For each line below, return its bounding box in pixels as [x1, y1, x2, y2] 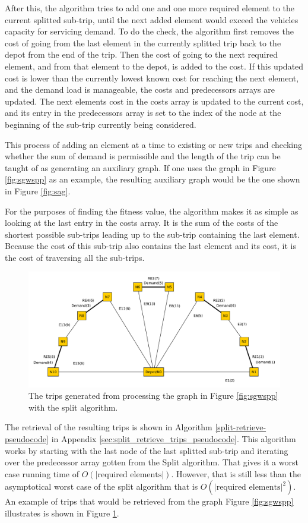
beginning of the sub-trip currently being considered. [5, 118, 196, 130]
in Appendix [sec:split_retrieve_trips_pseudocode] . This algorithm [51, 433, 296, 445]
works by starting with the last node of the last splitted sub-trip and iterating [5, 444, 288, 456]
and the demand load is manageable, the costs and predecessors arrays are [5, 83, 275, 96]
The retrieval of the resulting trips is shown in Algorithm [5, 421, 212, 433]
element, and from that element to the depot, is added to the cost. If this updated [5, 59, 304, 72]
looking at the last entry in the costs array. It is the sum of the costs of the [5, 216, 278, 229]
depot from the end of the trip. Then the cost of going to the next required [5, 48, 278, 61]
